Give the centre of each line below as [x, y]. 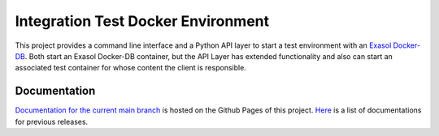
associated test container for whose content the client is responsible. [131, 68]
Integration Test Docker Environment [142, 21]
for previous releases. [52, 121]
